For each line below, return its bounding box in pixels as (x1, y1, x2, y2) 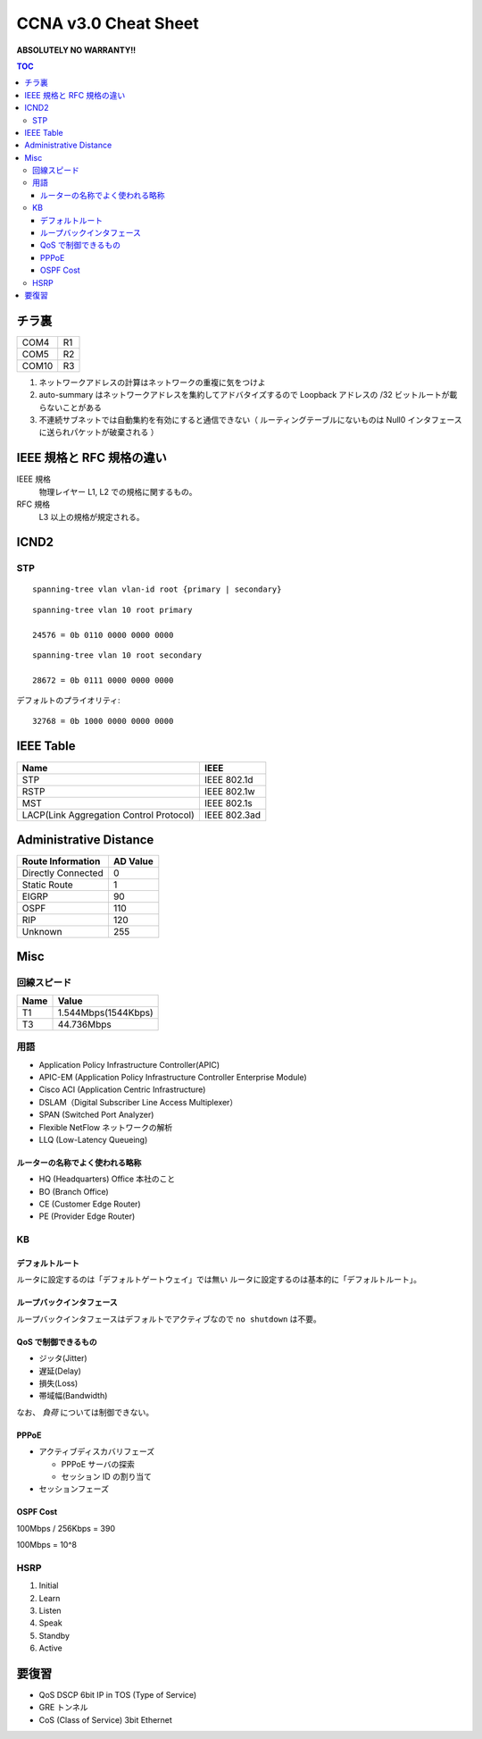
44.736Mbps (57, 1018, 112, 1030)
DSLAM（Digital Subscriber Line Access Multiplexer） (38, 1096, 238, 1107)
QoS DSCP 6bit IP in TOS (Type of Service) (38, 1690, 197, 1701)
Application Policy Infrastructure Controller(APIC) (38, 1059, 220, 1070)
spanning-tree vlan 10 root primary (32, 604, 193, 615)
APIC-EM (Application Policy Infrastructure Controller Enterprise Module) (38, 1071, 307, 1082)
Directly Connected (21, 867, 104, 879)
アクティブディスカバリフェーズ (38, 1446, 155, 1457)
